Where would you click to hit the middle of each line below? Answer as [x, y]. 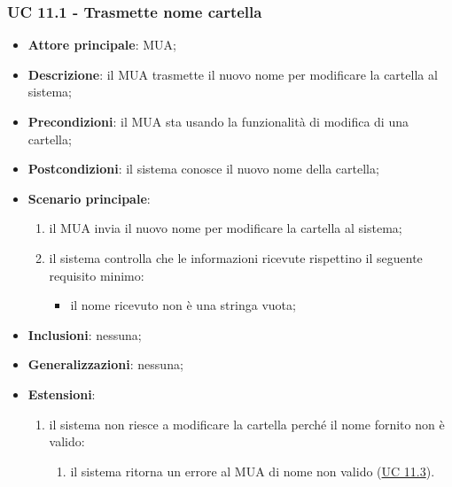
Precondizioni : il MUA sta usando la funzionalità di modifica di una [218, 121]
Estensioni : [62, 394]
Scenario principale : [89, 198]
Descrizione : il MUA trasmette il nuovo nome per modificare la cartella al [233, 74]
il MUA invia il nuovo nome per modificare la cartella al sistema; [226, 228]
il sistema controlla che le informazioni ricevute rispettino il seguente [236, 257]
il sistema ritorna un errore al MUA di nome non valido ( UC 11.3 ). [253, 471]
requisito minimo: [97, 275]
